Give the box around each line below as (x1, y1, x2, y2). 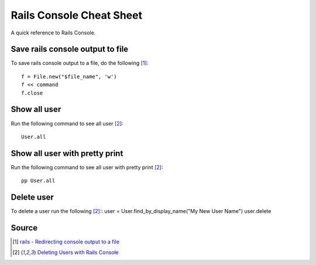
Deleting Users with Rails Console (37, 249, 119, 256)
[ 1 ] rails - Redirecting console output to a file (12, 238, 120, 245)
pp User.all (21, 177, 56, 184)
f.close (21, 89, 43, 96)
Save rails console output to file (11, 44, 129, 54)
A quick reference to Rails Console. (11, 29, 96, 36)
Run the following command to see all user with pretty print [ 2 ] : (11, 163, 163, 170)
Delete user (11, 193, 54, 203)
